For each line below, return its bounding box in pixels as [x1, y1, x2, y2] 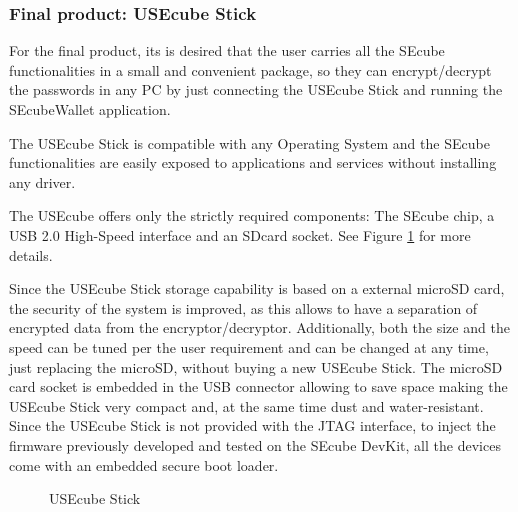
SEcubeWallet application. [9, 99, 171, 119]
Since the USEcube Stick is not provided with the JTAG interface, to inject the [9, 415, 496, 436]
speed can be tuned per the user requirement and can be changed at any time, [9, 336, 489, 357]
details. [9, 244, 53, 265]
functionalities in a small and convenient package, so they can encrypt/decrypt [9, 59, 492, 80]
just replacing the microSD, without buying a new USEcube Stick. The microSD [9, 356, 503, 377]
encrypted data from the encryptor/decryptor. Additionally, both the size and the [9, 317, 510, 338]
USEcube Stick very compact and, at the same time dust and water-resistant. [9, 395, 484, 416]
